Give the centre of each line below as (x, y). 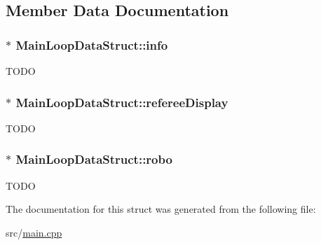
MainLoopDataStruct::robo (94, 159)
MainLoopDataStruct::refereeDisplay (122, 102)
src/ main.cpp (34, 232)
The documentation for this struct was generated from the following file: (161, 209)
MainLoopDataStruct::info (92, 44)
